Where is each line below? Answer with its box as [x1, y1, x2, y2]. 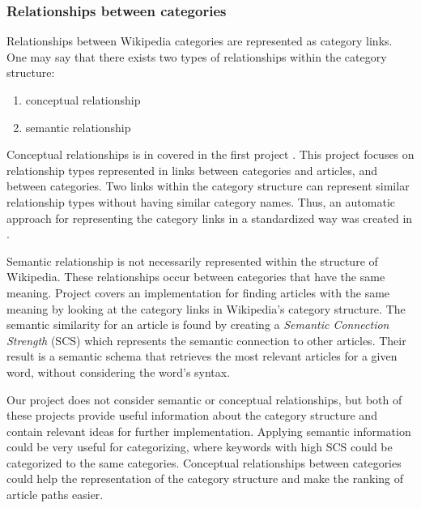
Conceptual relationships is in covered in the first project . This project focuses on [6, 146, 415, 163]
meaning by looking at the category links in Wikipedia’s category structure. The [6, 300, 406, 317]
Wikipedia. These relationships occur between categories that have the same [6, 268, 385, 285]
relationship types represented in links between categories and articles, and [6, 161, 377, 178]
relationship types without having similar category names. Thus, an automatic [6, 193, 396, 210]
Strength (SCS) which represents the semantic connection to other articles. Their [6, 331, 406, 348]
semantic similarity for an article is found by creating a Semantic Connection [6, 316, 389, 333]
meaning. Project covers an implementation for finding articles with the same [6, 284, 390, 301]
